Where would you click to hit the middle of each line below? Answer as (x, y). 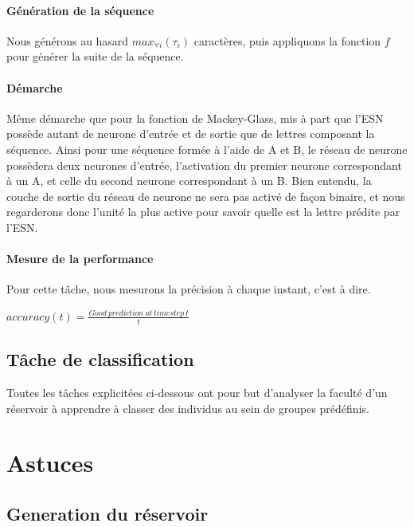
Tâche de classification (100, 359)
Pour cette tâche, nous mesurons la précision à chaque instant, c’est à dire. (189, 289)
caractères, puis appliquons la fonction (287, 40)
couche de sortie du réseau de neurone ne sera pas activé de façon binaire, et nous (206, 196)
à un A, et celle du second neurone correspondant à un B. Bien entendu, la (189, 181)
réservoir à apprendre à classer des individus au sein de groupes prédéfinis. (188, 408)
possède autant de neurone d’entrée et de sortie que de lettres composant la (191, 134)
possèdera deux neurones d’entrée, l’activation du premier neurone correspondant (204, 165)
